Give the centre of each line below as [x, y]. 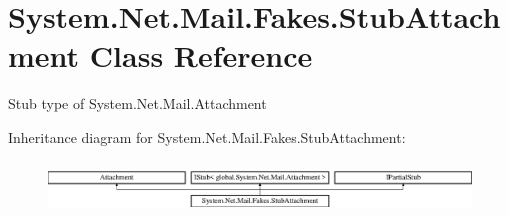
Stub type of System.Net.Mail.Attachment [137, 103]
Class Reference [201, 55]
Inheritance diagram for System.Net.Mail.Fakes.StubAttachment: [207, 136]
